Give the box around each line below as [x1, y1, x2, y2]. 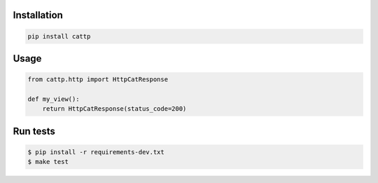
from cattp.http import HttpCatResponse [27, 76, 168, 83]
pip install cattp [27, 32, 91, 40]
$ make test [27, 158, 69, 166]
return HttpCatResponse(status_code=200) [42, 105, 187, 113]
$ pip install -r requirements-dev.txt [27, 148, 164, 156]
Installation [13, 9, 63, 21]
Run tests [13, 125, 55, 137]
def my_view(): [27, 95, 80, 103]
